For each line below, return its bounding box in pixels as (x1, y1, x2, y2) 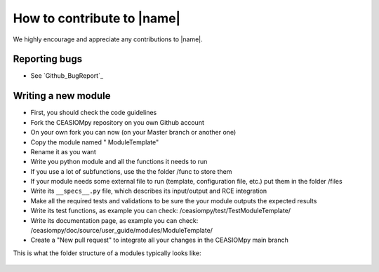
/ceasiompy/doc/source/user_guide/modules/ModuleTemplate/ (30, 226, 213, 235)
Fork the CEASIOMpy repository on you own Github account (30, 118, 205, 126)
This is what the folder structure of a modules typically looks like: (13, 249, 201, 257)
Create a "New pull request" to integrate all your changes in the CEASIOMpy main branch (30, 236, 289, 245)
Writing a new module (13, 90, 111, 102)
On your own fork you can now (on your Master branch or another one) (30, 128, 237, 137)
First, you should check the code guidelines (30, 109, 157, 117)
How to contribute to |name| (13, 11, 181, 26)
